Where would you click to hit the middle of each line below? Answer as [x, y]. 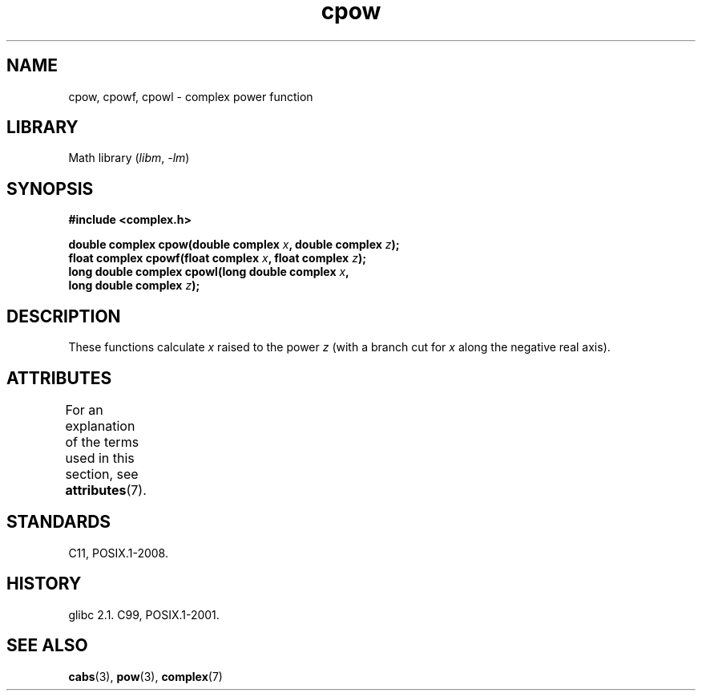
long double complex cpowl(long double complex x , [209, 272]
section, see [102, 474]
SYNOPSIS [50, 188]
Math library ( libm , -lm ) [129, 158]
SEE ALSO [47, 646]
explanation [100, 425]
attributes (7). [106, 490]
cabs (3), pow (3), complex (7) [145, 676]
